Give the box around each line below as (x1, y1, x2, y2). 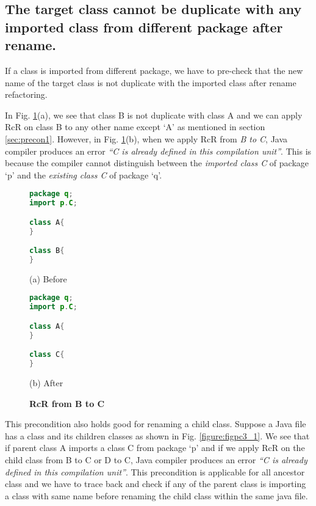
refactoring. (5, 88, 48, 101)
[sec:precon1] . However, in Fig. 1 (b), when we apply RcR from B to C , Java (5, 132, 288, 145)
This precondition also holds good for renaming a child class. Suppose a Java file (5, 417, 306, 430)
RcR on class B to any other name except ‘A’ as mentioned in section (5, 120, 265, 133)
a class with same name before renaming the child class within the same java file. (5, 489, 308, 502)
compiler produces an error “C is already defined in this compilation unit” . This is (5, 144, 312, 157)
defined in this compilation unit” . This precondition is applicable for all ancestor (5, 465, 305, 478)
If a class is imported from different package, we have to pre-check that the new (5, 64, 303, 76)
